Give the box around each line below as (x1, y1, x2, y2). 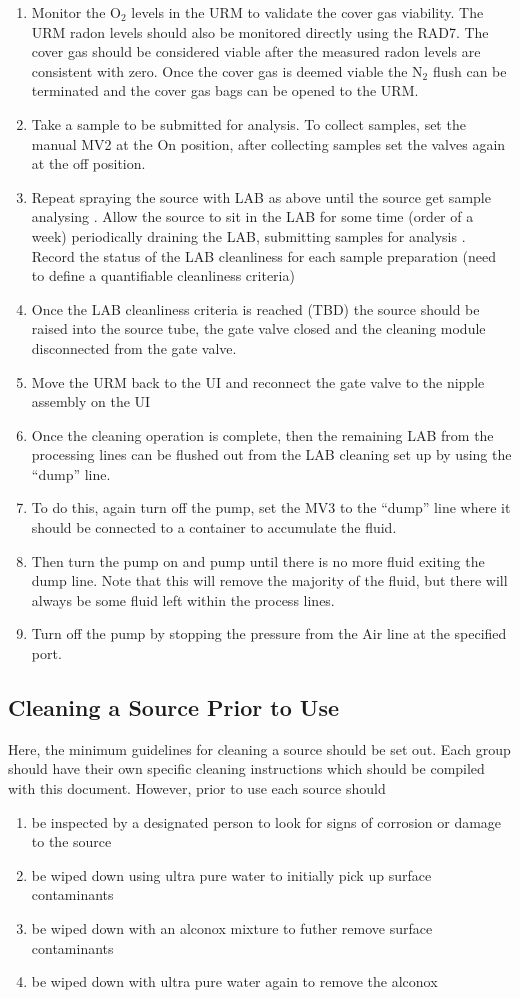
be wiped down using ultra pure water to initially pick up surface (31, 864, 432, 885)
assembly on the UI (31, 391, 151, 412)
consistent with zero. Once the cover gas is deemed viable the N (31, 60, 423, 81)
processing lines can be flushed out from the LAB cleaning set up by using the (31, 444, 512, 465)
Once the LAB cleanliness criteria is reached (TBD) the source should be (31, 298, 480, 319)
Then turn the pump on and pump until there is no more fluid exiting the (31, 550, 485, 571)
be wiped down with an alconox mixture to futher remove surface (31, 917, 433, 938)
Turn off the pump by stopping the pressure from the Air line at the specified (31, 623, 507, 644)
